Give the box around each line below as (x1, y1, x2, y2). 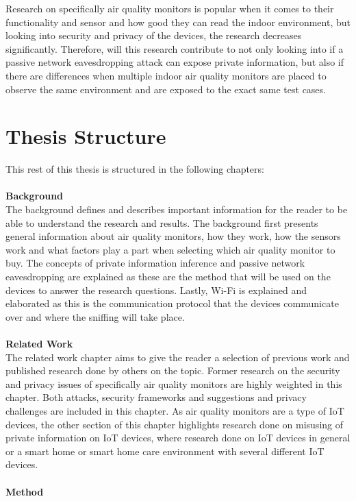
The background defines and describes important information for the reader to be (5, 202, 348, 217)
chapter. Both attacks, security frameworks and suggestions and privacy (5, 390, 307, 404)
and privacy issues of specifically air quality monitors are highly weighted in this (5, 376, 342, 391)
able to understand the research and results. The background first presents (5, 215, 318, 230)
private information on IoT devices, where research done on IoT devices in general (5, 430, 351, 445)
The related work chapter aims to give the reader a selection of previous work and (5, 350, 350, 364)
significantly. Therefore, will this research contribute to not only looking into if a (5, 41, 344, 56)
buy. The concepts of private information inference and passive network (5, 256, 305, 270)
